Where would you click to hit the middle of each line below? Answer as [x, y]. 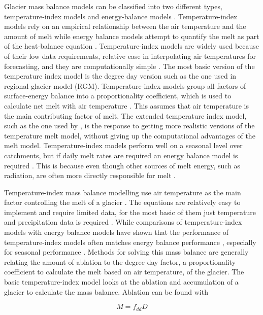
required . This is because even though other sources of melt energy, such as [122, 165]
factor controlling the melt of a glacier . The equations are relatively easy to [122, 202]
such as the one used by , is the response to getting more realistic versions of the [129, 126]
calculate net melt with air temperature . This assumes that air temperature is [127, 105]
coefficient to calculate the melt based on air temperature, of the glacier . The [124, 272]
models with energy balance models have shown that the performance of [117, 232]
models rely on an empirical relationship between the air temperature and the [125, 26]
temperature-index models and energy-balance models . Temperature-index [121, 16]
